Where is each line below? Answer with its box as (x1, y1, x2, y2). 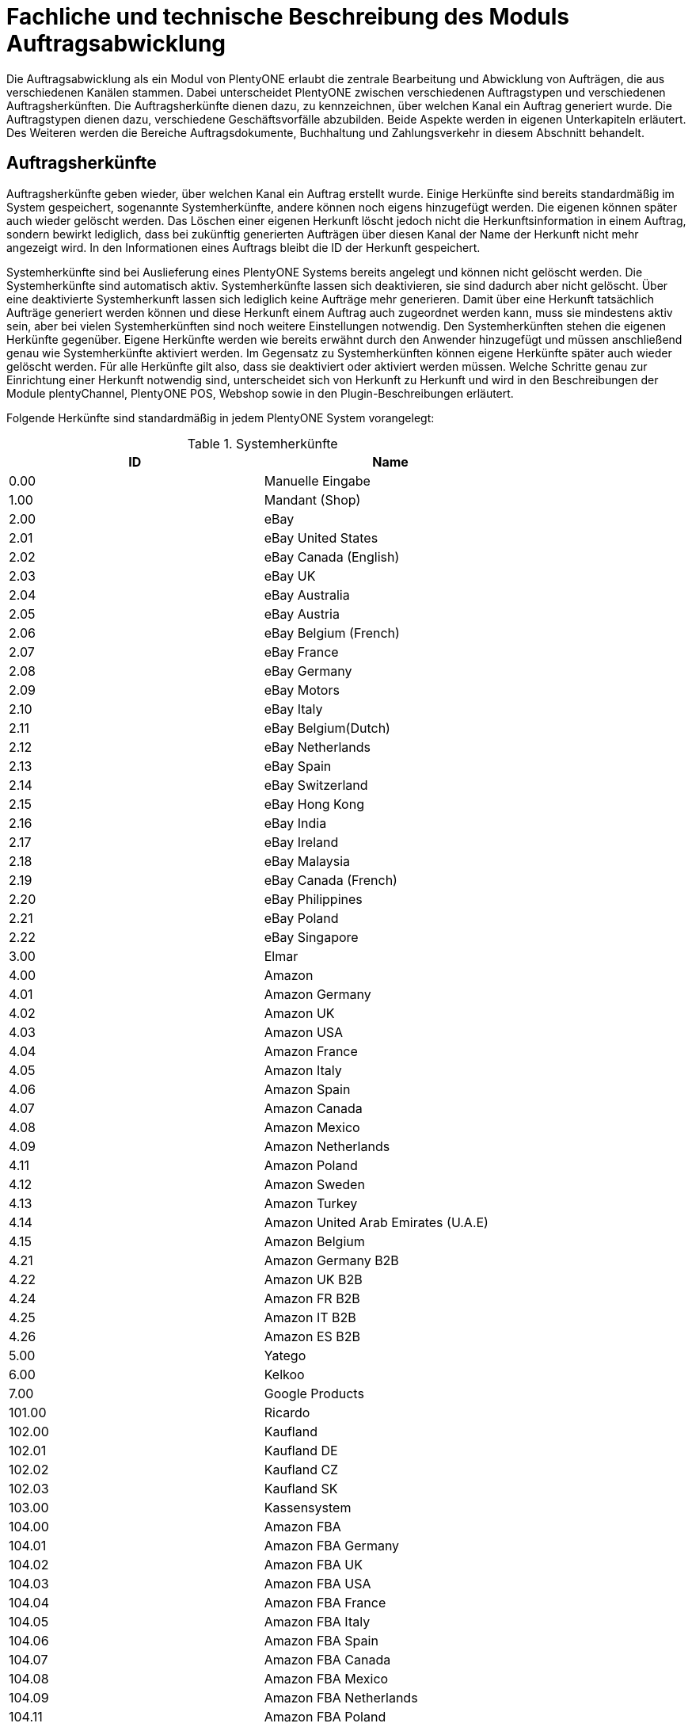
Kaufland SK (264, 1480, 338, 1496)
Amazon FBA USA (264, 1575, 371, 1592)
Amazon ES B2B (264, 1328, 360, 1344)
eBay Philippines (264, 890, 363, 907)
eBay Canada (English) (264, 548, 400, 565)
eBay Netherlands (264, 738, 371, 755)
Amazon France (264, 1043, 358, 1059)
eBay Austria (264, 605, 340, 622)
